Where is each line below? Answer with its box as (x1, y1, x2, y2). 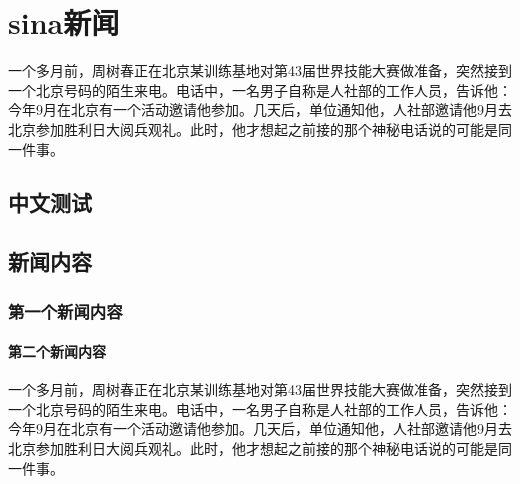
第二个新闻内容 (8, 341, 106, 362)
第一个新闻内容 (8, 298, 123, 323)
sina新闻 (8, 2, 120, 43)
